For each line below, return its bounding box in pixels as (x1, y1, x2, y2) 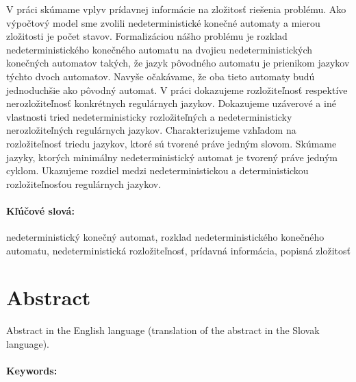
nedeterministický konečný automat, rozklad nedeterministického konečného (6, 230, 325, 244)
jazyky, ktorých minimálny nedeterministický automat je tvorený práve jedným (6, 150, 338, 164)
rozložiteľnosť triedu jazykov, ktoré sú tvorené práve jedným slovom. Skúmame (6, 136, 337, 150)
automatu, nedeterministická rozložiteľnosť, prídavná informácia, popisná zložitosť (6, 243, 351, 257)
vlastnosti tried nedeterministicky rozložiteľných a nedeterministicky (6, 109, 292, 123)
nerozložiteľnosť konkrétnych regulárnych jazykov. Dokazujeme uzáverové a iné (6, 96, 336, 110)
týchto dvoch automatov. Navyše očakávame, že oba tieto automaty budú (6, 69, 315, 83)
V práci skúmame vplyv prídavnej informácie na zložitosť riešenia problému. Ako (6, 2, 346, 16)
